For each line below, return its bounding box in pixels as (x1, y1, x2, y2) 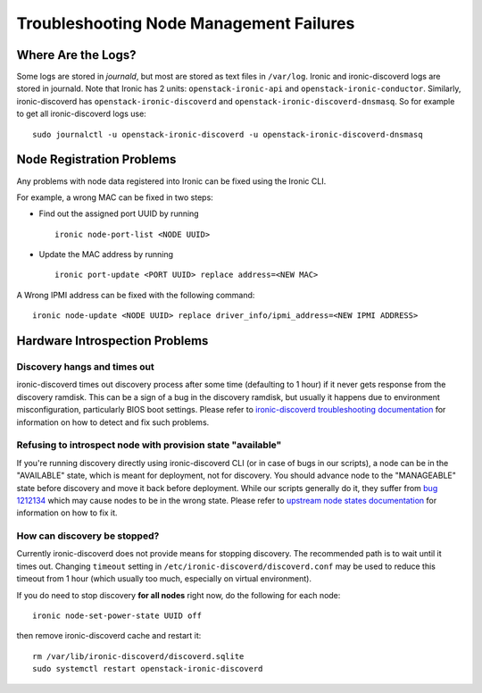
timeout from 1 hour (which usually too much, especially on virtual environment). (16, 573, 312, 584)
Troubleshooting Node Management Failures (16, 13, 355, 33)
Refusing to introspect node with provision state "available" (16, 438, 282, 451)
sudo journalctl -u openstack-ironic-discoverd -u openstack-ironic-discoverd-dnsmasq (32, 129, 423, 139)
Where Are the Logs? (16, 47, 137, 63)
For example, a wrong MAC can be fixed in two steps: (16, 192, 213, 203)
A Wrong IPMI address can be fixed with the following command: (16, 289, 255, 300)
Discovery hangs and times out (16, 361, 155, 373)
